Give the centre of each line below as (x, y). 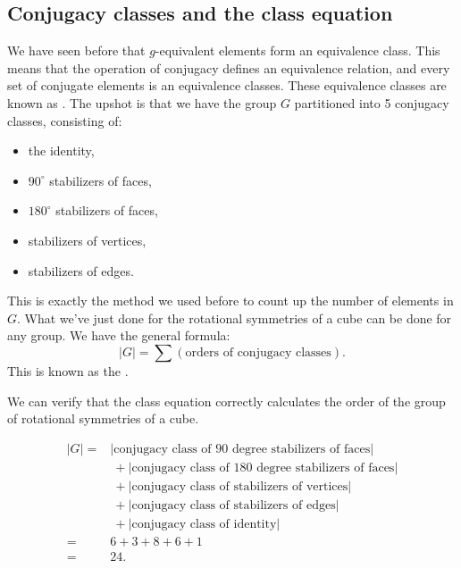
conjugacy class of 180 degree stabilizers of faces (263, 468)
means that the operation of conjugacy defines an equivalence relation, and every (229, 67)
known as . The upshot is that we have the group (142, 102)
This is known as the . (68, 370)
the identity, (61, 150)
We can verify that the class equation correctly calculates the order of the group (226, 401)
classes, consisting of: (65, 120)
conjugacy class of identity (204, 524)
